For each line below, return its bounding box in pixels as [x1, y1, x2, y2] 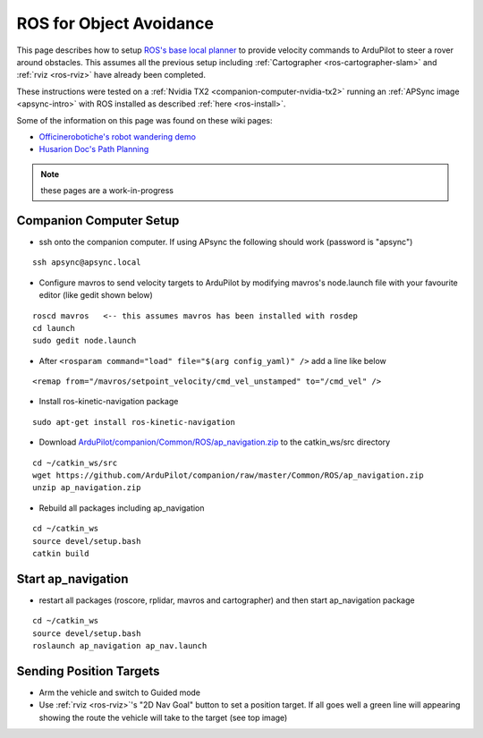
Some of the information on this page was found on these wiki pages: [16, 115, 273, 125]
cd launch [32, 323, 75, 333]
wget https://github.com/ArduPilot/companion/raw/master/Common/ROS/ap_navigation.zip [32, 471, 424, 480]
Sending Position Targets [16, 663, 160, 679]
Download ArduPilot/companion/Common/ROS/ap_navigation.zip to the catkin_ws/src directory [38, 437, 391, 447]
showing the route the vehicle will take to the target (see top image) [38, 712, 288, 723]
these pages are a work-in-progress [40, 185, 174, 196]
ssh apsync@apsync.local [32, 258, 141, 267]
